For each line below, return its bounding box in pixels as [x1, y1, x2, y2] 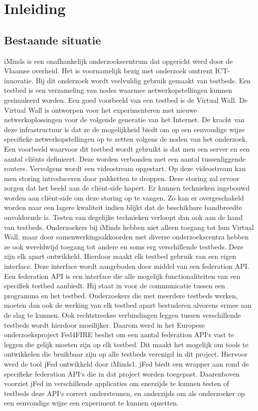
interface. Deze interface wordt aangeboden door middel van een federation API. [4, 261, 250, 271]
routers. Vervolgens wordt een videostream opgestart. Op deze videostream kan [4, 163, 246, 174]
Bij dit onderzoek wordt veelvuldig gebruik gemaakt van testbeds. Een [35, 75, 251, 85]
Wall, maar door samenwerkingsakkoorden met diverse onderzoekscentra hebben [4, 231, 249, 242]
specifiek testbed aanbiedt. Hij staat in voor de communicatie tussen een [4, 280, 225, 291]
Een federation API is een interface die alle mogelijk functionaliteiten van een [4, 270, 241, 281]
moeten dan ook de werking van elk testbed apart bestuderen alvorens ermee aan [4, 300, 252, 310]
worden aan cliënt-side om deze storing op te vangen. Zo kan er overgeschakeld [4, 192, 244, 203]
